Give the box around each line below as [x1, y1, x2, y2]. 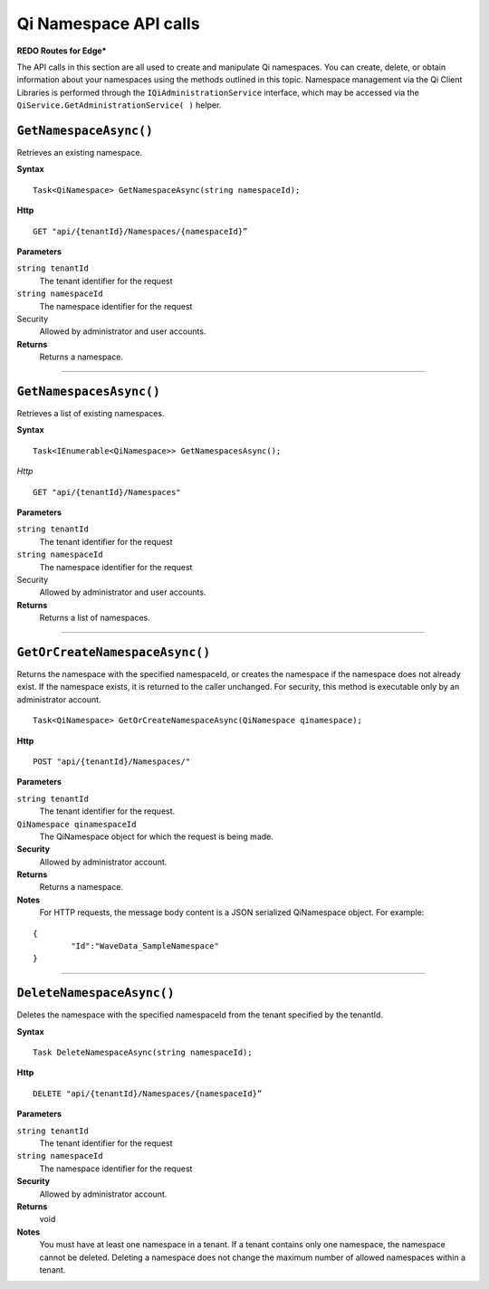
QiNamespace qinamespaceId [16, 819, 137, 829]
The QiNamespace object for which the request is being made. [39, 831, 273, 842]
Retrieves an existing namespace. [16, 148, 143, 158]
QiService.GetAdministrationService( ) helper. [16, 100, 222, 110]
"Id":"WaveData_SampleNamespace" [71, 941, 219, 951]
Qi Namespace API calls [16, 14, 200, 33]
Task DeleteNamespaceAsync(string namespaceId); [33, 1047, 253, 1058]
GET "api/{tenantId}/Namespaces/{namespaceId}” [33, 226, 248, 236]
